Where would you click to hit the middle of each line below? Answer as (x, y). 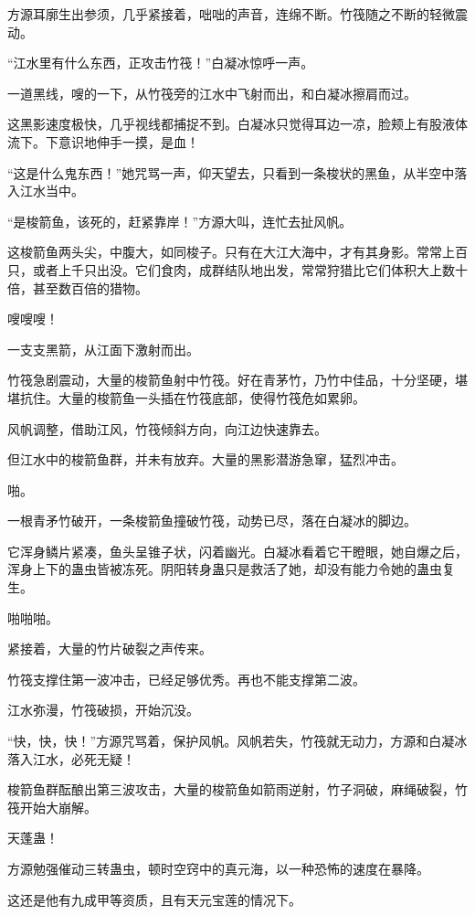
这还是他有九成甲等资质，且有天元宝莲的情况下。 (154, 899)
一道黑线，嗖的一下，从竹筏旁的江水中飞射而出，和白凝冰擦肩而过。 (212, 93)
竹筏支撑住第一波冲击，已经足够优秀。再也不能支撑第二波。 (186, 679)
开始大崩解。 (58, 807)
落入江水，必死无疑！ (71, 758)
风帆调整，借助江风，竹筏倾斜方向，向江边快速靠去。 (167, 428)
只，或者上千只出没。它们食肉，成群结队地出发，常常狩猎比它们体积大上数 (231, 269)
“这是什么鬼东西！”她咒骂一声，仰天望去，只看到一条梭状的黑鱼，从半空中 (231, 172)
